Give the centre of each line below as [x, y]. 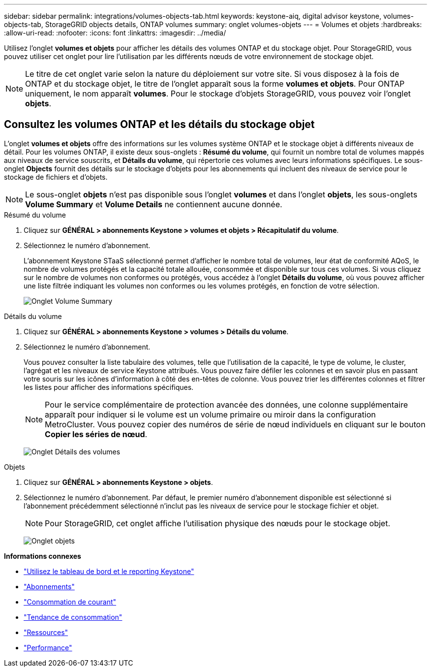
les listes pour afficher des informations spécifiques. [109, 387]
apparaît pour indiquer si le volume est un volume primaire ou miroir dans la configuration [210, 414]
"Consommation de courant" [70, 602]
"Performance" [48, 647]
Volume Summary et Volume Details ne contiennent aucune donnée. [154, 204]
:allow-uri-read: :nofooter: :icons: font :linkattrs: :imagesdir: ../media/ [115, 33]
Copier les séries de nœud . [96, 434]
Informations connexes [43, 556]
